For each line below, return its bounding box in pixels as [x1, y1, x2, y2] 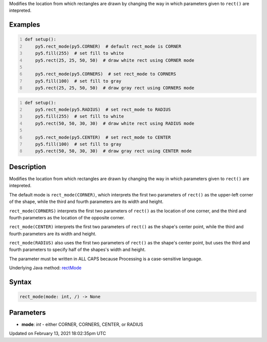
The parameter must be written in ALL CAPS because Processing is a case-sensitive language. [9, 255, 203, 262]
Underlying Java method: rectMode [9, 265, 82, 271]
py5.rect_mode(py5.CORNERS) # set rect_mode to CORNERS [35, 71, 177, 77]
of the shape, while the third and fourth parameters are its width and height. [9, 198, 164, 205]
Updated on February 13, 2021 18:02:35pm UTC [9, 331, 106, 337]
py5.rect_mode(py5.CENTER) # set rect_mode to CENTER [35, 134, 171, 140]
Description [9, 162, 46, 171]
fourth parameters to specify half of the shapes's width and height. [9, 246, 146, 252]
